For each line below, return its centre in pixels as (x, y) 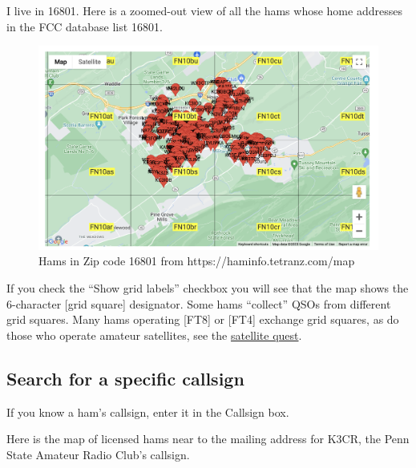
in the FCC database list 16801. (85, 26)
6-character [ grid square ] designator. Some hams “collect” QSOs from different (199, 303)
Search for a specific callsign (125, 378)
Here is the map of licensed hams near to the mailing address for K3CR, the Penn (208, 439)
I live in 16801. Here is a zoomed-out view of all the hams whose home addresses (204, 10)
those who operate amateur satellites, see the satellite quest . (154, 335)
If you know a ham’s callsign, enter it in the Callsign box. (148, 412)
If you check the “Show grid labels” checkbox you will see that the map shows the (208, 288)
